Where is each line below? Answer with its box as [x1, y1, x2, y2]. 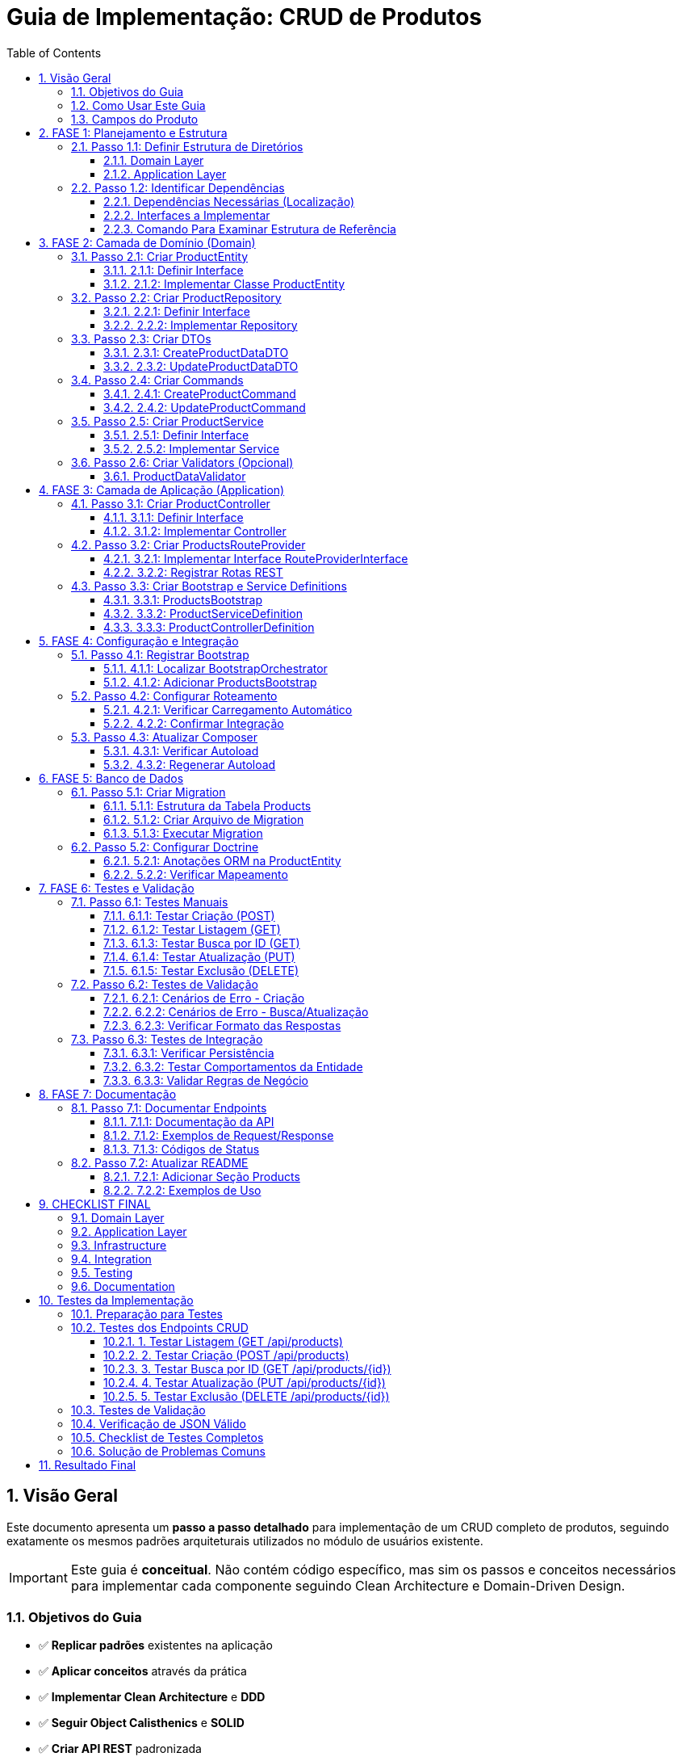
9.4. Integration [71, 1251, 152, 1266]
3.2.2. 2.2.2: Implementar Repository [103, 317, 298, 332]
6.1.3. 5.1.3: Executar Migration [103, 826, 263, 840]
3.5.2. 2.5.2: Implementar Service [103, 441, 280, 456]
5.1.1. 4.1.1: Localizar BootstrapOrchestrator [103, 661, 328, 675]
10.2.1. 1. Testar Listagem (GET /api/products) [103, 1334, 343, 1348]
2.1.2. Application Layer [103, 166, 227, 181]
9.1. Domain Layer [71, 1210, 165, 1225]
